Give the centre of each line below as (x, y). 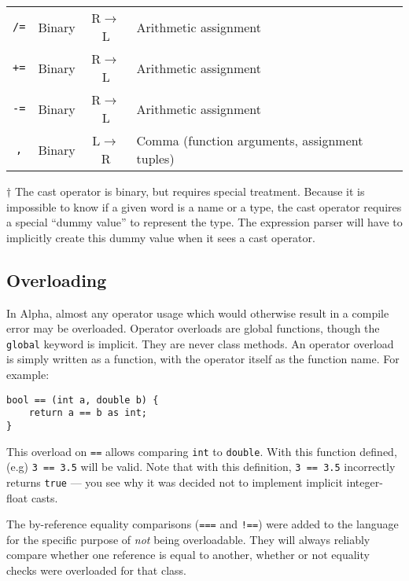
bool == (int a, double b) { (83, 400)
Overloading (57, 279)
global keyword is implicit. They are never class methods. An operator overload (200, 343)
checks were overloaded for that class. (96, 570)
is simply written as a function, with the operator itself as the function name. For (203, 359)
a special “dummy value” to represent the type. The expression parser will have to (204, 222)
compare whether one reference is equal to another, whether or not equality (188, 555)
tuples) (155, 158)
